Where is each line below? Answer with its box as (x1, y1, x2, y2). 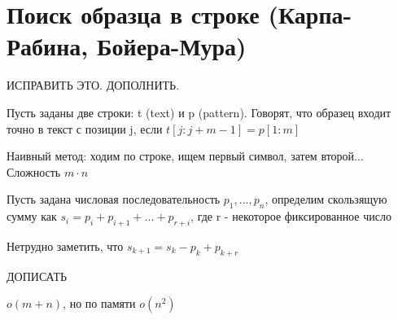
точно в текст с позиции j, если (7, 120, 163, 137)
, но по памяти (63, 295, 136, 312)
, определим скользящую (265, 191, 387, 208)
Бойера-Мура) (97, 29, 247, 63)
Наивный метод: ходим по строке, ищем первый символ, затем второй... (7, 147, 364, 164)
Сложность (7, 163, 61, 180)
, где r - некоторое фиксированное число (190, 208, 391, 225)
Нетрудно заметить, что (7, 237, 124, 254)
